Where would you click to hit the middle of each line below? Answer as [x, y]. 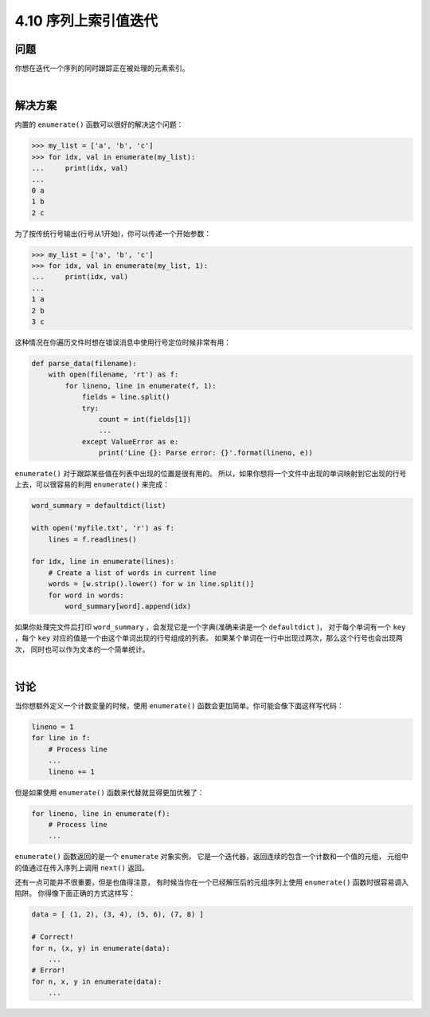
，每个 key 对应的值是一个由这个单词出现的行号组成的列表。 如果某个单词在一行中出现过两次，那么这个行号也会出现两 [209, 638]
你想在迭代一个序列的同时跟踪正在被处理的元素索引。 [102, 69]
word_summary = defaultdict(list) [99, 506]
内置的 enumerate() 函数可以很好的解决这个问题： [99, 124]
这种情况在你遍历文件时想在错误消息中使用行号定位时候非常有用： [123, 342]
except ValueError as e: [130, 441]
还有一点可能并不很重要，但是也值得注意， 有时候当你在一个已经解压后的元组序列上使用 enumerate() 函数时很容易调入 [212, 882]
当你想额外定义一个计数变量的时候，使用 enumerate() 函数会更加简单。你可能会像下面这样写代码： [179, 706]
